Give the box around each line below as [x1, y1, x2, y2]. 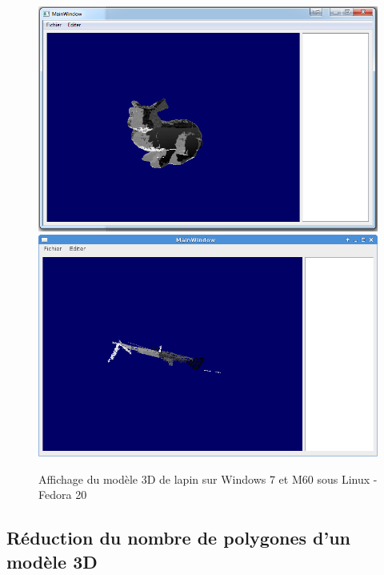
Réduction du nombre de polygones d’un [6, 525, 350, 550]
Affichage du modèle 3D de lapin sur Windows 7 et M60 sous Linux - [38, 470, 378, 487]
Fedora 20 [38, 486, 87, 503]
